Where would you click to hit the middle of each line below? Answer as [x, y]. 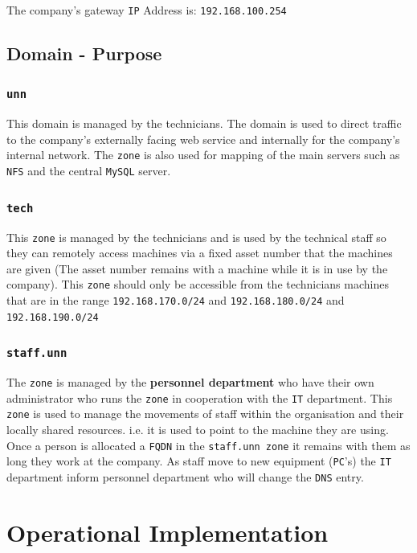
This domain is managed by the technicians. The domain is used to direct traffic [204, 123]
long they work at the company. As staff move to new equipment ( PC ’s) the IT [199, 461]
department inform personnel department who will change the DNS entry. [185, 476]
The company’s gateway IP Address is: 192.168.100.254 [147, 10]
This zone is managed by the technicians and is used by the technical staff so [196, 237]
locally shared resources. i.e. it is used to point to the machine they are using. [198, 430]
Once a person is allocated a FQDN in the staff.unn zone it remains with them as [208, 445]
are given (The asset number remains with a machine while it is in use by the [197, 268]
